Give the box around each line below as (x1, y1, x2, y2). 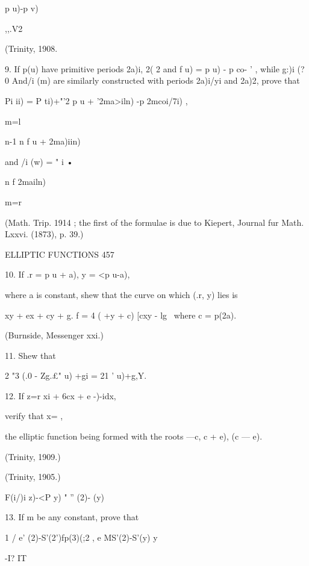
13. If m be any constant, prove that (5, 511, 139, 523)
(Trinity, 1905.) (5, 470, 61, 483)
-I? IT (5, 551, 27, 564)
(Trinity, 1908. (5, 42, 58, 55)
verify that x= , (5, 409, 63, 422)
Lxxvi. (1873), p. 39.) (5, 228, 84, 240)
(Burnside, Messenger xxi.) (5, 329, 104, 341)
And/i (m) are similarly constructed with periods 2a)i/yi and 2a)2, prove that (11, 74, 300, 87)
